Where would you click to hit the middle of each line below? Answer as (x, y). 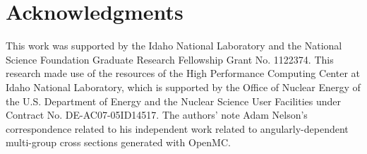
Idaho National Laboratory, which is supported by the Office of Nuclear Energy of (183, 87)
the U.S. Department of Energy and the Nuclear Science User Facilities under (173, 101)
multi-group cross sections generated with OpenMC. (118, 142)
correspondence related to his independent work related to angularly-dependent (177, 128)
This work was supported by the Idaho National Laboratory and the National (174, 46)
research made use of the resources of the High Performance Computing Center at (183, 73)
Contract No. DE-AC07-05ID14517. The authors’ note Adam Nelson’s (157, 115)
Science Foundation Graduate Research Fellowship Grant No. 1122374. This (170, 59)
